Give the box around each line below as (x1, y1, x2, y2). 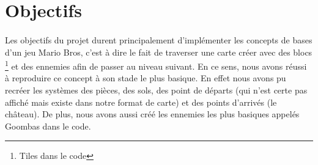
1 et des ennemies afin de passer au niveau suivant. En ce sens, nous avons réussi (5, 58, 307, 72)
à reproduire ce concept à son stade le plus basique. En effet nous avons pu (5, 71, 286, 84)
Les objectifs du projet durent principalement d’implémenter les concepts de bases (5, 33, 312, 46)
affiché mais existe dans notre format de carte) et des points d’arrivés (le (5, 95, 277, 108)
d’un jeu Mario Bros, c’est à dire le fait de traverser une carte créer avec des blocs (5, 45, 312, 58)
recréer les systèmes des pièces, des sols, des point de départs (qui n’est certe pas (5, 84, 308, 96)
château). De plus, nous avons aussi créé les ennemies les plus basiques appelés (5, 108, 300, 120)
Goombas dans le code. (5, 119, 91, 132)
